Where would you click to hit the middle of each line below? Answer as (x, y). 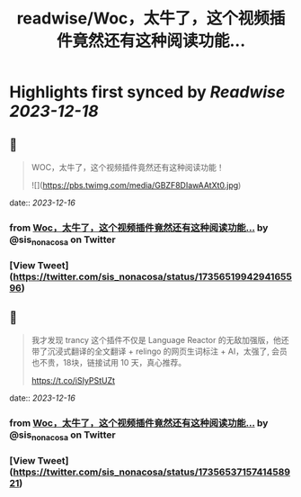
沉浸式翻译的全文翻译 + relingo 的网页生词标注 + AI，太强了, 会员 (167, 351)
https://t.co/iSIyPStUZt (73, 380)
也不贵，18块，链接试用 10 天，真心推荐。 (109, 362)
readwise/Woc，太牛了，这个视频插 (151, 18)
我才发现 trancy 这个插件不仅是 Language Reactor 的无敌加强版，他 (156, 339)
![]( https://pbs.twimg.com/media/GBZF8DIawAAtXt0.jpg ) (136, 185)
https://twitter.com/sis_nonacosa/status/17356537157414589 (151, 472)
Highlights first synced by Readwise (147, 92)
